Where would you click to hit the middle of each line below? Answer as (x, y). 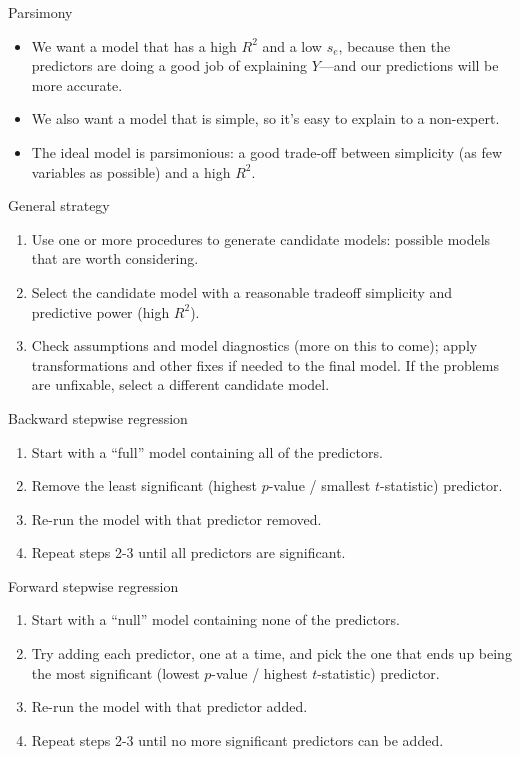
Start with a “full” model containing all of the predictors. (207, 451)
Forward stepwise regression (93, 585)
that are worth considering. (115, 258)
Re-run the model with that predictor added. (169, 706)
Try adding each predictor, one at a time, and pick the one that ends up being (271, 653)
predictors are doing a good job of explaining (169, 65)
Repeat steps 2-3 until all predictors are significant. (188, 552)
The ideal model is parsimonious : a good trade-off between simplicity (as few (267, 151)
